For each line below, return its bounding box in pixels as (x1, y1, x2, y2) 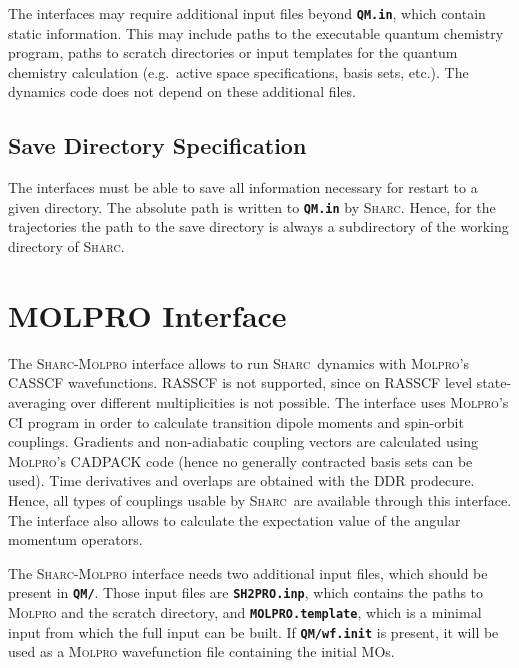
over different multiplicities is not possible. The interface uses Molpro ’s (70, 391, 509, 412)
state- (476, 372, 512, 393)
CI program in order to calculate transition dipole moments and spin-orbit (8, 411, 464, 432)
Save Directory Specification (8, 130, 307, 161)
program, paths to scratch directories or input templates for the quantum (8, 42, 458, 63)
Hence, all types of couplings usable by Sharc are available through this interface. (8, 489, 512, 510)
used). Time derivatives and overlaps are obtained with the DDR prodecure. (8, 470, 475, 491)
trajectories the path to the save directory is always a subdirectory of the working (8, 216, 509, 237)
